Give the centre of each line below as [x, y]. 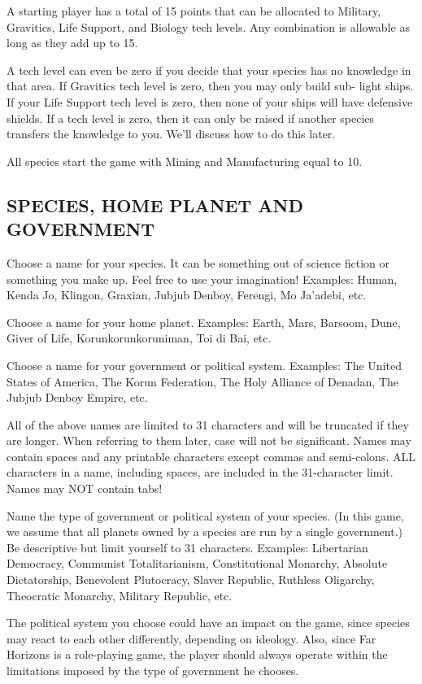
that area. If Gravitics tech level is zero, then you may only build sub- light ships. [210, 86]
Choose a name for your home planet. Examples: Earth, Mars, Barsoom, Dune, [204, 322]
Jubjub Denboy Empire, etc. [77, 397]
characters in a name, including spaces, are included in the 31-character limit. [200, 472]
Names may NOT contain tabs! [85, 488]
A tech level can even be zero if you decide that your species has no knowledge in [209, 70]
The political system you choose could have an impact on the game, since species [208, 623]
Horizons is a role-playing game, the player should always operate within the [197, 654]
